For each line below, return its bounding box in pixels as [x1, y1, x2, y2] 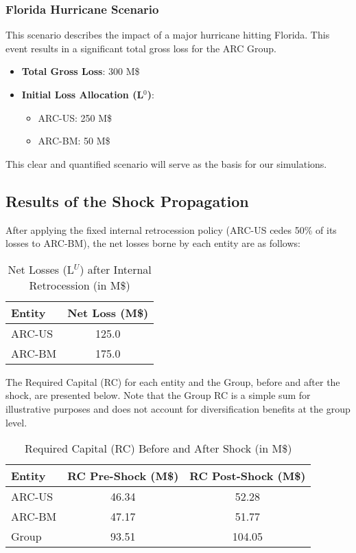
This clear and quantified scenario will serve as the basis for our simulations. [5, 156, 327, 171]
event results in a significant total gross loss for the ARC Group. [5, 41, 276, 55]
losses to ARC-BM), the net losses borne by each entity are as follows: [5, 236, 300, 250]
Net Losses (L [8, 261, 74, 277]
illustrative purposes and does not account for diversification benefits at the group [5, 401, 351, 415]
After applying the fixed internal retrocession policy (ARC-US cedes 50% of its [5, 222, 337, 237]
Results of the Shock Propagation [5, 190, 249, 211]
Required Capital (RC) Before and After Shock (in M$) [25, 440, 292, 457]
